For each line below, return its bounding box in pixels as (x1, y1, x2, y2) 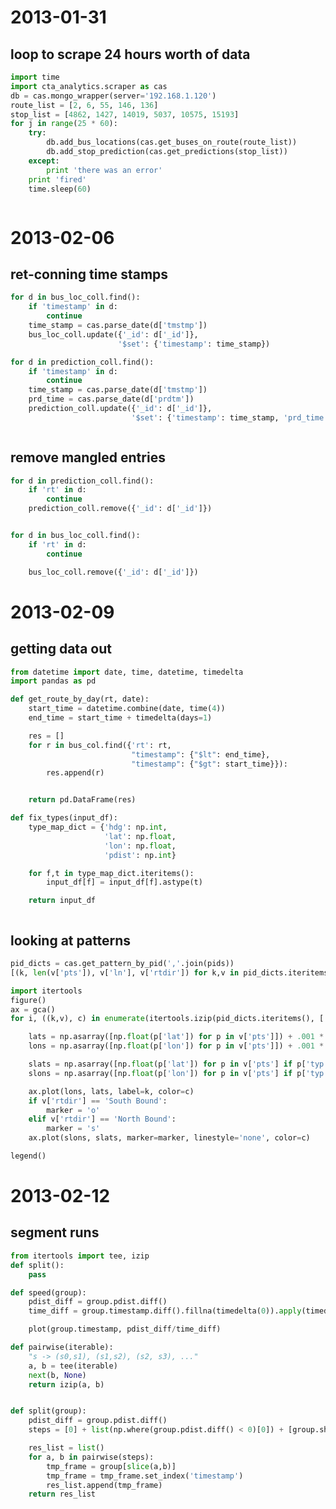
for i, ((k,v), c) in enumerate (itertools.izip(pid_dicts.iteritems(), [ (10, 1014, 325, 1024)
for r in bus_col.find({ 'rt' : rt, (28, 740, 172, 750)
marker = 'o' (46, 1105, 101, 1115)
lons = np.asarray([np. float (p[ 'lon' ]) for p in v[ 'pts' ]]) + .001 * (28, 1041, 325, 1051)
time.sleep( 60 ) (28, 184, 92, 194)
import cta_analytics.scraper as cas (10, 81, 168, 91)
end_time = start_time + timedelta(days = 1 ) (28, 713, 213, 723)
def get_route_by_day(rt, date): (10, 694, 150, 705)
